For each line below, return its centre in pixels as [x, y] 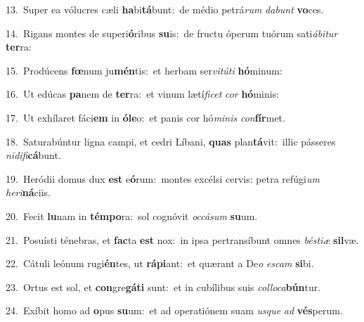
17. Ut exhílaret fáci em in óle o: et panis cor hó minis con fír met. [145, 117]
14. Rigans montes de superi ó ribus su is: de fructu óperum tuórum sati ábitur [172, 33]
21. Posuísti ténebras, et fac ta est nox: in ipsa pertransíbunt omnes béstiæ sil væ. [182, 239]
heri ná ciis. [28, 192]
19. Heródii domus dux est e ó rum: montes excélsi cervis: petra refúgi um [163, 178]
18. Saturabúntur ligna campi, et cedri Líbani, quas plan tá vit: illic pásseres [171, 141]
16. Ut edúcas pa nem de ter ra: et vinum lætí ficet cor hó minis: [143, 94]
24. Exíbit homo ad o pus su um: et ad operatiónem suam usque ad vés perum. [174, 310]
